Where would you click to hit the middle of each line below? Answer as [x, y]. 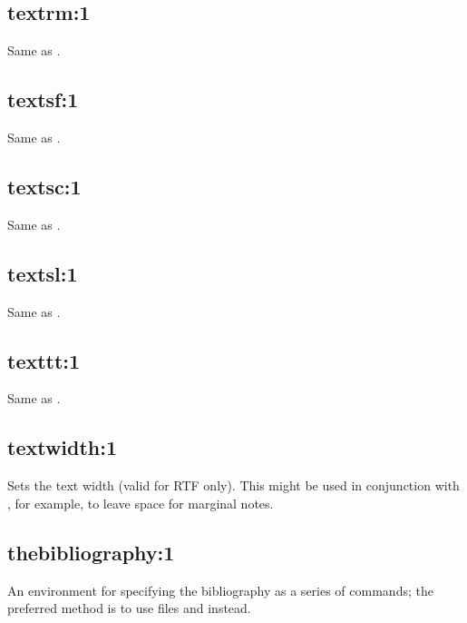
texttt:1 [44, 360]
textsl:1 [43, 273]
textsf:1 [43, 99]
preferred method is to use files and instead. [129, 608]
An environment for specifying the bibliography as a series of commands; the [220, 590]
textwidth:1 [63, 447]
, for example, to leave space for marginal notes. [141, 503]
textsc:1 [44, 186]
